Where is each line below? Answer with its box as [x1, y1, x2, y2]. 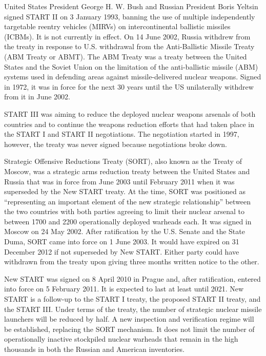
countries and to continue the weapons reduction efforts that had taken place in [4, 118, 255, 129]
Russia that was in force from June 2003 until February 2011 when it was [4, 176, 235, 186]
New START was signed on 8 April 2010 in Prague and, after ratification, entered [4, 273, 261, 284]
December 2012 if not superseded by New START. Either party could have [4, 246, 239, 257]
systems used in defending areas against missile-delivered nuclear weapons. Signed [4, 71, 261, 82]
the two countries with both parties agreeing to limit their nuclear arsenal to [4, 206, 245, 217]
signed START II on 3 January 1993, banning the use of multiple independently [4, 11, 255, 22]
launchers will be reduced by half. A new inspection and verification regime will [4, 313, 254, 324]
